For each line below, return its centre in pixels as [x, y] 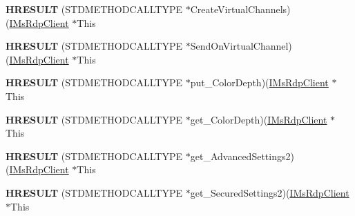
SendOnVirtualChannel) [241, 46]
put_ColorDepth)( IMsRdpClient [259, 82]
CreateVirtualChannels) [240, 9]
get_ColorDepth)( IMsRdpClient [259, 119]
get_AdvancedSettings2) [242, 156]
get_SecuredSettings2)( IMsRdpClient [270, 192]
